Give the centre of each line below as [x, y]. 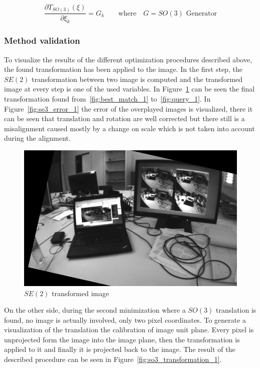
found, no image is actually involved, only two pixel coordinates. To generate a [125, 319]
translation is [236, 310]
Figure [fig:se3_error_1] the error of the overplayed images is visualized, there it [128, 108]
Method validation [42, 40]
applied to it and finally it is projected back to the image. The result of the [120, 349]
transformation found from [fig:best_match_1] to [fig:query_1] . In [107, 98]
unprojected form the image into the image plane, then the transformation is [122, 339]
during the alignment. [37, 138]
